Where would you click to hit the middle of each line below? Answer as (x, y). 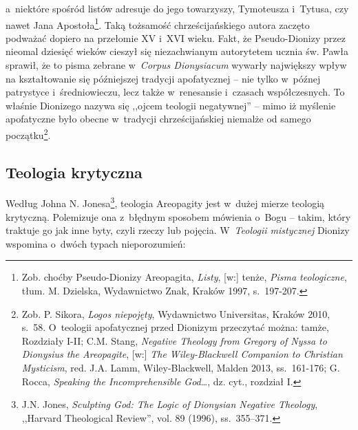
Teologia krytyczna (74, 172)
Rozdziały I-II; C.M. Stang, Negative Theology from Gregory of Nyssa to (174, 340)
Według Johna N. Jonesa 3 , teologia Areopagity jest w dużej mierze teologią (165, 202)
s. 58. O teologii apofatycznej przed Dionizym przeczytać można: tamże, (175, 327)
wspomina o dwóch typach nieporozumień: (96, 243)
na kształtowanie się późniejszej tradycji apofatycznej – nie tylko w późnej (163, 78)
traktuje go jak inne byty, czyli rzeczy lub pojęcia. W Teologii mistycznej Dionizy (178, 230)
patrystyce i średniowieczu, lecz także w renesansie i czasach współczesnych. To (175, 92)
